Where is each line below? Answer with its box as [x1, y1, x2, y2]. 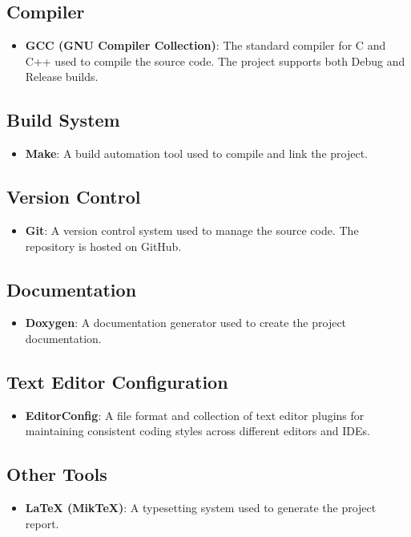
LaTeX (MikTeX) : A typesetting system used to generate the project [25, 499, 377, 516]
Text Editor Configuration [6, 369, 228, 394]
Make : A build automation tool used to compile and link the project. [25, 145, 368, 162]
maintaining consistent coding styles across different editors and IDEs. [25, 422, 370, 439]
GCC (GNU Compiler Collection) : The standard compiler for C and [25, 37, 386, 54]
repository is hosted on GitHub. [25, 237, 182, 254]
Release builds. [25, 68, 99, 85]
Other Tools [6, 462, 107, 487]
